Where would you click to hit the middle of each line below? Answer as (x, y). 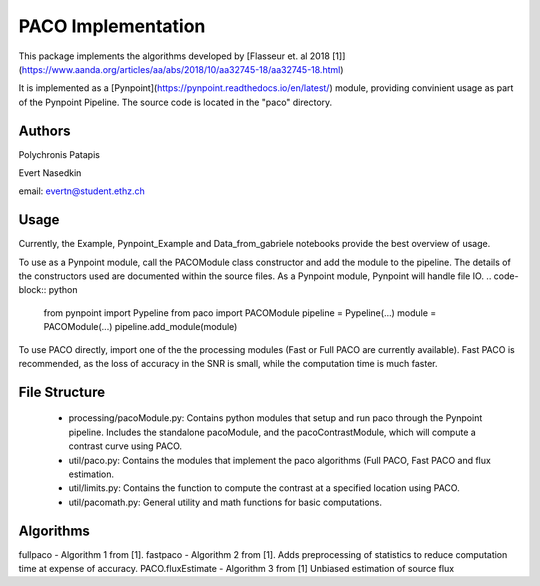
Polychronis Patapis (59, 154)
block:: (32, 290)
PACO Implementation (112, 26)
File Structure (61, 391)
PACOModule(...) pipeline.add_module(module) (140, 327)
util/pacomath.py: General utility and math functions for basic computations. (225, 502)
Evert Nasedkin (50, 173)
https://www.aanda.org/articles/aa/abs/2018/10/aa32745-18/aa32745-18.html (181, 69)
